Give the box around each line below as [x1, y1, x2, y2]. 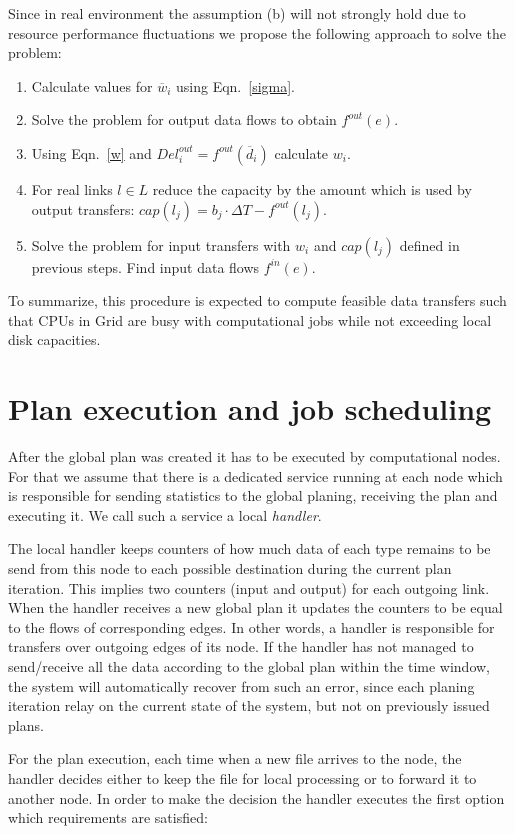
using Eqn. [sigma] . [175, 75, 295, 96]
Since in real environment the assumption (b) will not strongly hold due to [8, 3, 466, 23]
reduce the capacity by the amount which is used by [152, 178, 472, 199]
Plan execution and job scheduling [8, 388, 492, 429]
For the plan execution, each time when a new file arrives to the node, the [8, 748, 462, 769]
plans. [8, 714, 44, 735]
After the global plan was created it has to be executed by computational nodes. [8, 446, 501, 467]
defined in [399, 234, 460, 255]
